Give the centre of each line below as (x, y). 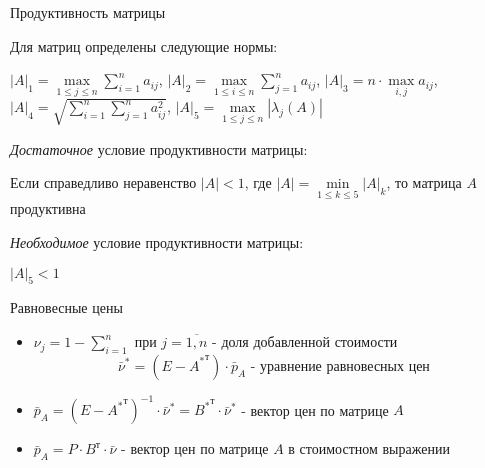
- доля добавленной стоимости (305, 341)
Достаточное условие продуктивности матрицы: (159, 148)
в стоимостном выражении (369, 448)
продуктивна (48, 208)
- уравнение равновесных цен (340, 366)
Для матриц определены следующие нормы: (144, 45)
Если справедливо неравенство (103, 182)
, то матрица (424, 182)
